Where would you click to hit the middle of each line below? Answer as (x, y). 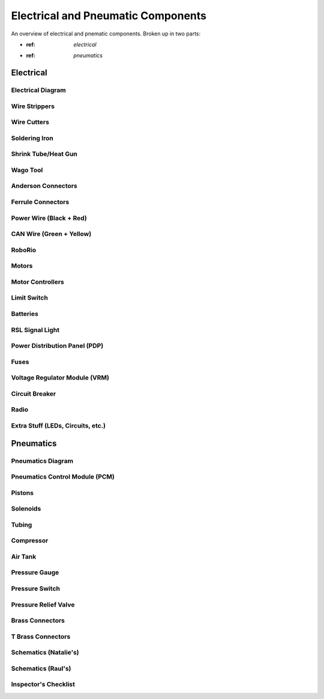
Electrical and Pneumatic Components (109, 16)
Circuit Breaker (34, 393)
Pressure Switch (35, 589)
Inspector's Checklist (43, 685)
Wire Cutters (30, 122)
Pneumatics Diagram (42, 461)
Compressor (30, 540)
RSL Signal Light (35, 330)
